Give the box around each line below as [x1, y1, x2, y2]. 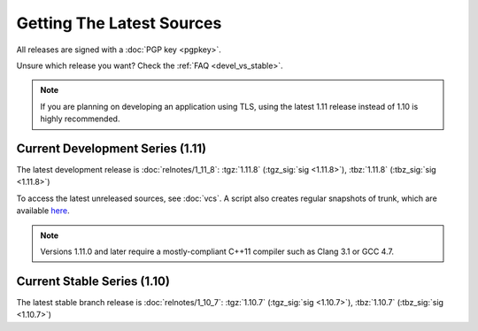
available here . [16, 205, 70, 216]
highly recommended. [40, 113, 120, 124]
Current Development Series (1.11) [16, 141, 207, 156]
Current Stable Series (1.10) [16, 273, 170, 289]
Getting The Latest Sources [16, 13, 222, 33]
